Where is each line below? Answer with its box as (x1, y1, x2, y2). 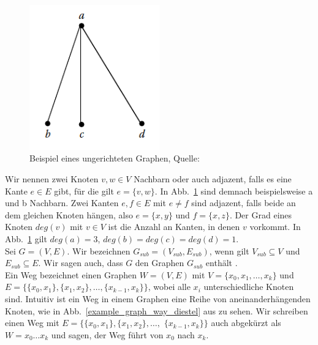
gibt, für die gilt (54, 184, 114, 197)
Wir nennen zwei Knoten (5, 172, 99, 185)
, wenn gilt (209, 244, 249, 257)
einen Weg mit (5, 316, 59, 329)
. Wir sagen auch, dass (38, 256, 123, 269)
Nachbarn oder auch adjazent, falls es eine (134, 172, 292, 185)
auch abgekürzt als (211, 316, 281, 329)
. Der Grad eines (229, 208, 292, 221)
